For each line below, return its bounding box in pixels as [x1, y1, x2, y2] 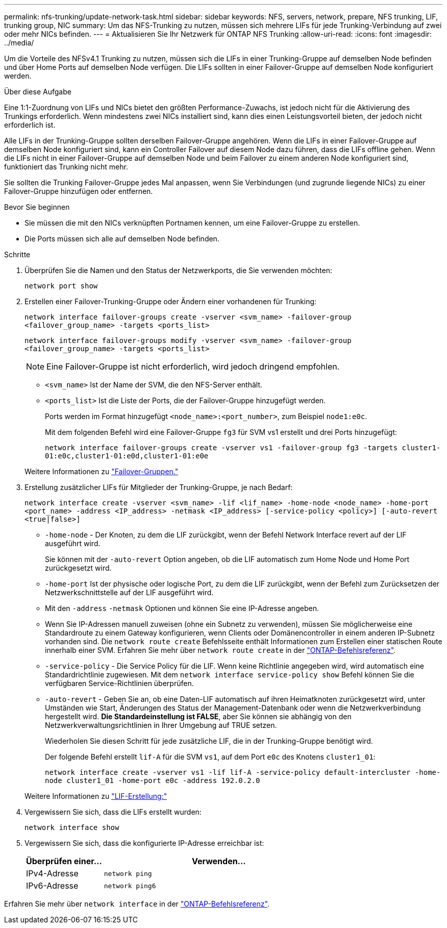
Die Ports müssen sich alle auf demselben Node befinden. [24, 234, 219, 243]
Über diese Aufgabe [4, 87, 71, 96]
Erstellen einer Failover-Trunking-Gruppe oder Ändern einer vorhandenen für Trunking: [24, 297, 317, 306]
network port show [24, 282, 98, 290]
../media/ [4, 38, 34, 47]
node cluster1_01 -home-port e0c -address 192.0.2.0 [45, 776, 260, 785]
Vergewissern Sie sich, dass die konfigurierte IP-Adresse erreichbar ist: [24, 839, 264, 847]
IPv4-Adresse [26, 868, 79, 878]
